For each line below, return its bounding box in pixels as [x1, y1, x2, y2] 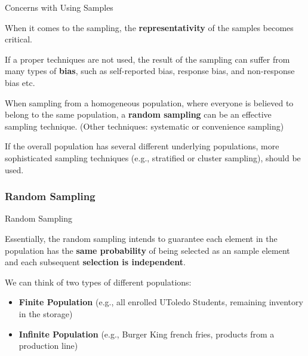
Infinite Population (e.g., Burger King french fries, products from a [19, 327, 275, 340]
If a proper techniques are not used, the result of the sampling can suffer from [5, 53, 290, 65]
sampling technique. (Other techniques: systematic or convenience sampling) [5, 119, 284, 132]
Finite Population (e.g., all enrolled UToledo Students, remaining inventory [19, 296, 303, 308]
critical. [5, 33, 32, 45]
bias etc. [5, 76, 35, 88]
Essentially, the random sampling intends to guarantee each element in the [5, 232, 278, 244]
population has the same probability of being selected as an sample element [5, 244, 290, 256]
